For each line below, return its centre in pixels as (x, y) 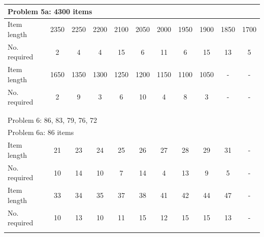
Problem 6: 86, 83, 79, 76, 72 (53, 120)
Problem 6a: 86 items (41, 132)
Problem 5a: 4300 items (50, 11)
